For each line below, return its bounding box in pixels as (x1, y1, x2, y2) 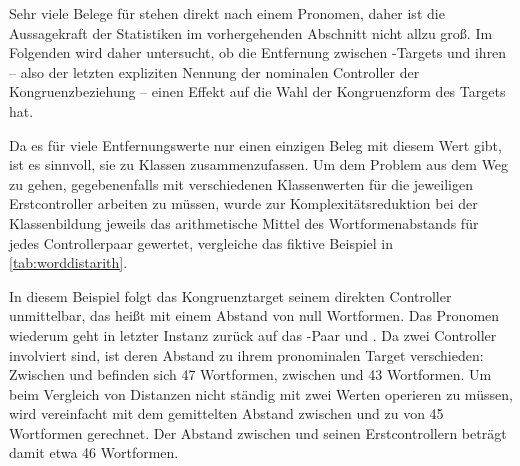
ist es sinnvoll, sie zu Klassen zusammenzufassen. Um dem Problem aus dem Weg (9, 154, 509, 175)
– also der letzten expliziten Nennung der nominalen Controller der (9, 61, 420, 82)
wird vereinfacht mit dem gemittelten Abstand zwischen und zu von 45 (9, 403, 444, 424)
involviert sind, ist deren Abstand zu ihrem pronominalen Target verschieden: (9, 344, 484, 365)
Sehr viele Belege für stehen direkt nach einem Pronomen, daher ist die (9, 3, 445, 23)
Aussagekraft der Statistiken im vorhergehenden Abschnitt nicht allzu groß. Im (9, 22, 493, 43)
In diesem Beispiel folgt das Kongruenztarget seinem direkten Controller (9, 285, 452, 306)
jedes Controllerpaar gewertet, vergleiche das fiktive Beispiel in (9, 232, 394, 253)
